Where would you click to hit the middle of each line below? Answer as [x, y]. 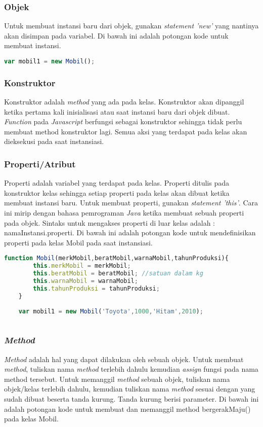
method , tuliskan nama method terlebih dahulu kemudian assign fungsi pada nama [131, 369]
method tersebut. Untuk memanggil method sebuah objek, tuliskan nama [117, 379]
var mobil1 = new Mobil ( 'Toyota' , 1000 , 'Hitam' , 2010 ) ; [111, 311]
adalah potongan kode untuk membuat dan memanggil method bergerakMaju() [127, 408]
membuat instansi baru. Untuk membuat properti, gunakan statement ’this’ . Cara [131, 203]
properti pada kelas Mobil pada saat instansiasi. [78, 242]
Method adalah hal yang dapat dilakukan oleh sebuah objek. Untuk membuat [124, 359]
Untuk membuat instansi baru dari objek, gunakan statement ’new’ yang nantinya [131, 26]
